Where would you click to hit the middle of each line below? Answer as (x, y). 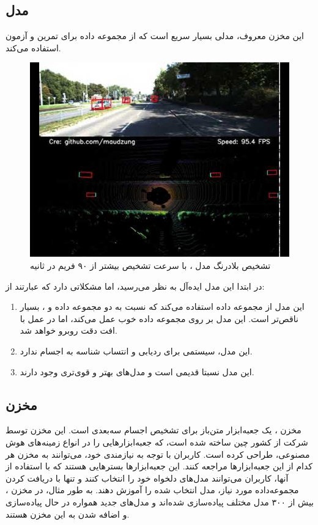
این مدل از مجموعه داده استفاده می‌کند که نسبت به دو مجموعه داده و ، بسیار (162, 307)
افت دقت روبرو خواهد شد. (68, 330)
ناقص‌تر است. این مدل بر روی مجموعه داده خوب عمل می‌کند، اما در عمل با (159, 318)
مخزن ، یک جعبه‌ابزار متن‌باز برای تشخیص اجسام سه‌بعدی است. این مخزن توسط (153, 430)
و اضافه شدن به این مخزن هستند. (68, 514)
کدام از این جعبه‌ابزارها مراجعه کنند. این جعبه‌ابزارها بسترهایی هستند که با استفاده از (159, 466)
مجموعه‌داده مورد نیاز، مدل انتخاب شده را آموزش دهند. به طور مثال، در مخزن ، (152, 490)
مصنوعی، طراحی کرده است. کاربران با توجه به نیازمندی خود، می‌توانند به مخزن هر (158, 454)
